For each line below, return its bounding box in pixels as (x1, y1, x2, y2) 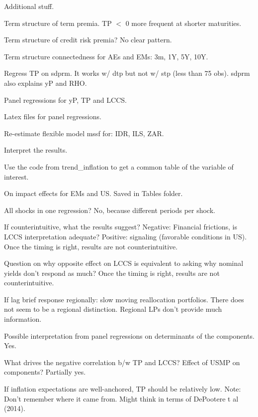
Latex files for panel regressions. (4, 111, 101, 122)
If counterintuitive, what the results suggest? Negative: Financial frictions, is (4, 221, 237, 232)
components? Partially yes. (4, 367, 86, 377)
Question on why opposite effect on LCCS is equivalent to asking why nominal (4, 258, 244, 268)
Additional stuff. (4, 1, 54, 11)
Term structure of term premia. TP (4, 17, 112, 28)
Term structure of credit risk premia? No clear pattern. (4, 34, 172, 45)
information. (4, 314, 42, 324)
